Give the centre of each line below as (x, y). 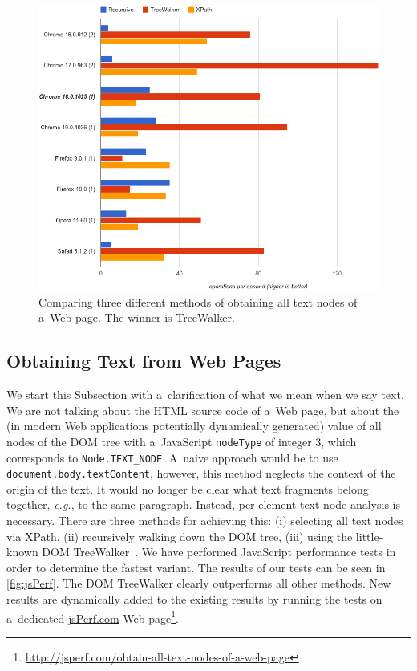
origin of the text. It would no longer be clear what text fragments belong (188, 488)
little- (369, 536)
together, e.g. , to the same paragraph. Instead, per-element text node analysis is (204, 504)
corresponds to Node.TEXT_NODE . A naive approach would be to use (172, 457)
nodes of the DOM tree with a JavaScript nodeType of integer (159, 441)
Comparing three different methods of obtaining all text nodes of (198, 301)
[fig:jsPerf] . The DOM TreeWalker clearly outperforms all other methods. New (199, 583)
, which (339, 441)
